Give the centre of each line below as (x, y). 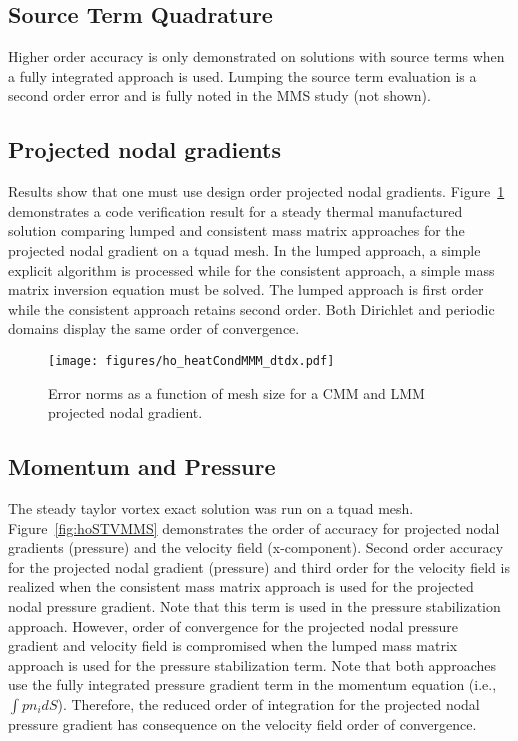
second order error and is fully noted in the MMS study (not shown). (219, 95)
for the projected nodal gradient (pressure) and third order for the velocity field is (259, 566)
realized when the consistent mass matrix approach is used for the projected (241, 586)
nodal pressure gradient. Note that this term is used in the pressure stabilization (254, 605)
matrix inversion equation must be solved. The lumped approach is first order (246, 289)
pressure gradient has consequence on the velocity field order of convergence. (242, 723)
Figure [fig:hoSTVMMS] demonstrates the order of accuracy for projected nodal (254, 527)
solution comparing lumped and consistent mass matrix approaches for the (236, 230)
